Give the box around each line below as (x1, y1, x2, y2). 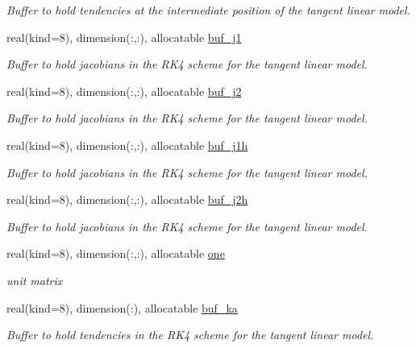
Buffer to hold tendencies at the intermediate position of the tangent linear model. (6, 2, 410, 18)
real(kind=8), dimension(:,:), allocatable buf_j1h (6, 136, 248, 153)
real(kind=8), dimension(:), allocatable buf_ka (6, 299, 238, 316)
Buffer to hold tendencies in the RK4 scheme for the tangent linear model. (6, 326, 374, 343)
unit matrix (6, 271, 63, 288)
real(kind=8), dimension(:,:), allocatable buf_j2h (6, 191, 248, 208)
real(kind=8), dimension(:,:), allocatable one (6, 245, 225, 262)
